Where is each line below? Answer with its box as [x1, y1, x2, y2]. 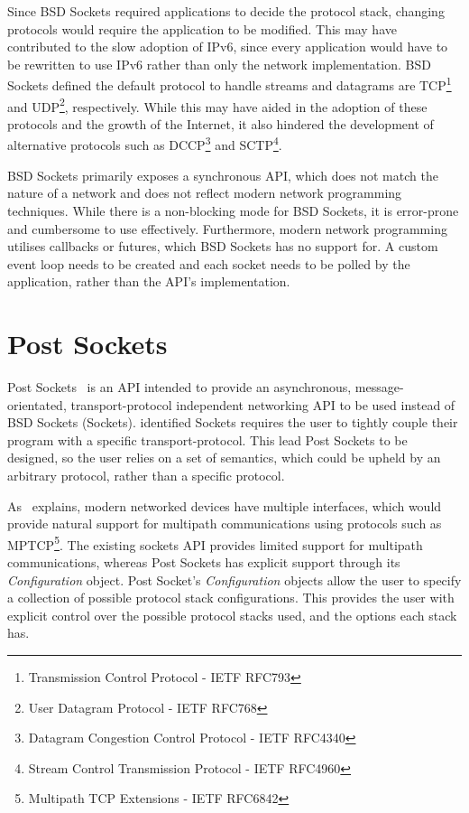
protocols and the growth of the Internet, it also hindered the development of [7, 114, 434, 133]
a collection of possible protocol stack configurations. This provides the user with [7, 588, 455, 607]
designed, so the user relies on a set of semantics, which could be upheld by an [7, 448, 441, 467]
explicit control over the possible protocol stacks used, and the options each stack [7, 605, 457, 624]
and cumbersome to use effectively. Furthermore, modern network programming [7, 219, 447, 238]
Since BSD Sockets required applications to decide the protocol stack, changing [7, 2, 445, 20]
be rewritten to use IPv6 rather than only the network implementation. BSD [7, 54, 431, 73]
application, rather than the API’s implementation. [7, 272, 290, 291]
